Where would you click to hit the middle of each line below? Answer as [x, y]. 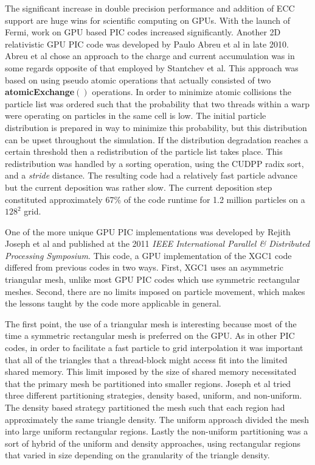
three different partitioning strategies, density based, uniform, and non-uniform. [154, 395]
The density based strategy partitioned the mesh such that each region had [145, 407]
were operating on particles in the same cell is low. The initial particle [136, 115]
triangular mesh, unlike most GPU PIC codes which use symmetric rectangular [153, 279]
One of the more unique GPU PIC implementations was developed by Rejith [148, 231]
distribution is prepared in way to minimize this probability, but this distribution [156, 127]
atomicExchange [40, 92]
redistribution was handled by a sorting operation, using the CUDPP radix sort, [154, 163]
